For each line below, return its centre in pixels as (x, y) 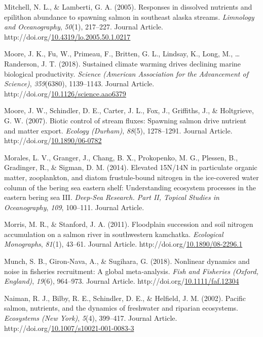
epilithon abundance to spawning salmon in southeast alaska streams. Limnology (129, 16)
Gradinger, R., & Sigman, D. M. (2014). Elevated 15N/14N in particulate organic (131, 167)
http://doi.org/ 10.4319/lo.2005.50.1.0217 (67, 36)
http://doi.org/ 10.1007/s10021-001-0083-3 (69, 328)
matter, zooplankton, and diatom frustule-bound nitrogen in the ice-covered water (131, 177)
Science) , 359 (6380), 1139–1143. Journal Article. (79, 83)
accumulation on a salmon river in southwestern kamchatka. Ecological (114, 234)
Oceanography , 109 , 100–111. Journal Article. (74, 207)
